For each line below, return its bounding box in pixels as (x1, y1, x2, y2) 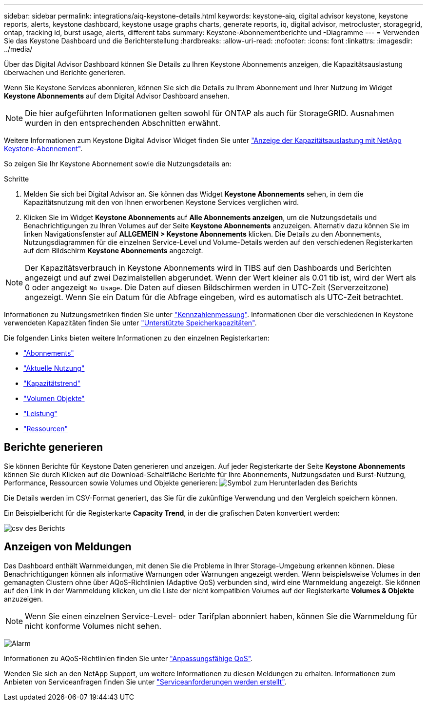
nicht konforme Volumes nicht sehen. (25, 621, 162, 631)
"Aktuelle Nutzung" (23, 364, 85, 372)
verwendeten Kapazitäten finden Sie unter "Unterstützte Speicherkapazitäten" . (4, 319, 257, 327)
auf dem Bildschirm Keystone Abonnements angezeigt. (23, 246, 203, 255)
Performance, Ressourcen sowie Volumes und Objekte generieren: (4, 478, 218, 487)
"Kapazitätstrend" (23, 379, 80, 387)
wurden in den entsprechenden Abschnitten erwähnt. (25, 118, 221, 128)
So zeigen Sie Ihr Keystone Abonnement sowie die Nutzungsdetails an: (4, 160, 232, 168)
